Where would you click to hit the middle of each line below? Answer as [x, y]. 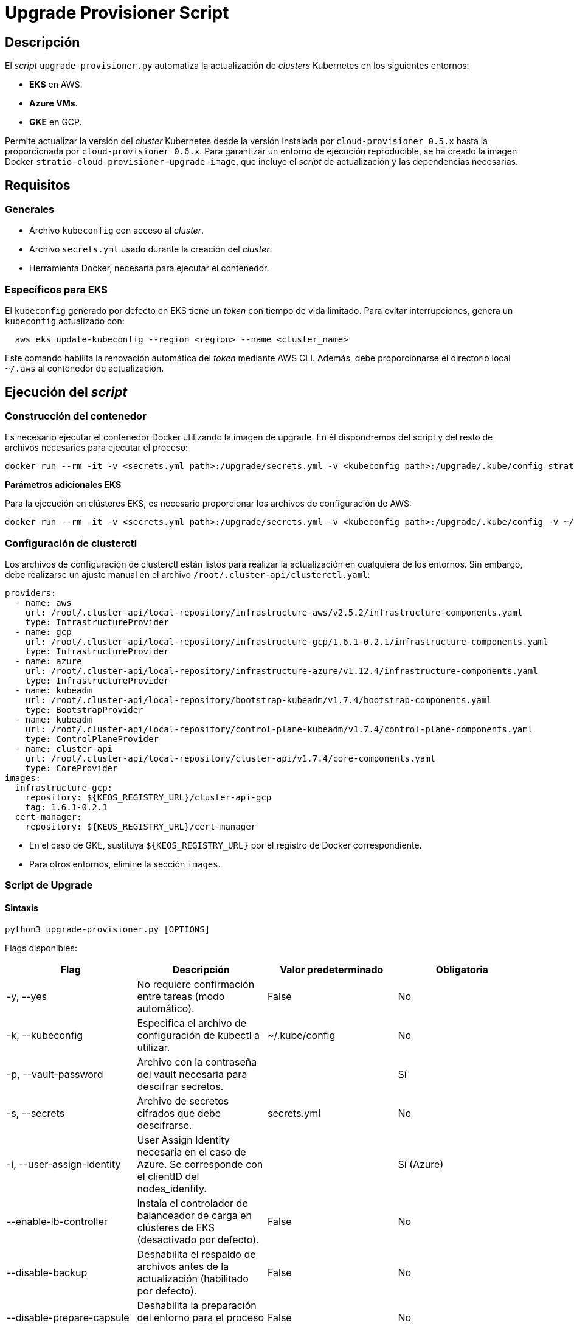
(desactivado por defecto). [198, 1239]
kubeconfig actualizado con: [65, 321]
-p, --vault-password [55, 1074]
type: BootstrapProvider [84, 710]
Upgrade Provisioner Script [117, 13]
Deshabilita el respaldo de [196, 1254]
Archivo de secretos [183, 1101]
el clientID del [168, 1176]
